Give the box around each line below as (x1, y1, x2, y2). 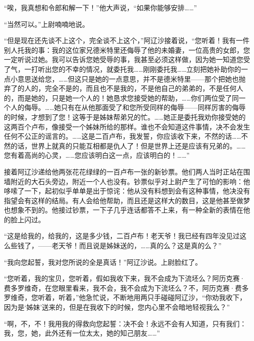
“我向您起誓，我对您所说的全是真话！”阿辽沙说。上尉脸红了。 (4, 256, 202, 267)
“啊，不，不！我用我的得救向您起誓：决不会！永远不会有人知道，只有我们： (4, 318, 247, 328)
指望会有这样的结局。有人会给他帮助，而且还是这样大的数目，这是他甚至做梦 (4, 195, 250, 205)
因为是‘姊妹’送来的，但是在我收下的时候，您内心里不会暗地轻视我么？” (4, 302, 230, 312)
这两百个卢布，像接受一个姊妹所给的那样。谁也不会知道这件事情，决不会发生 (4, 121, 250, 131)
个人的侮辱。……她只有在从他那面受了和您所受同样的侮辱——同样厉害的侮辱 (4, 102, 246, 112)
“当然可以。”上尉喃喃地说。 (4, 19, 89, 29)
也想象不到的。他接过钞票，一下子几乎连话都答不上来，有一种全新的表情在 (4, 205, 243, 215)
